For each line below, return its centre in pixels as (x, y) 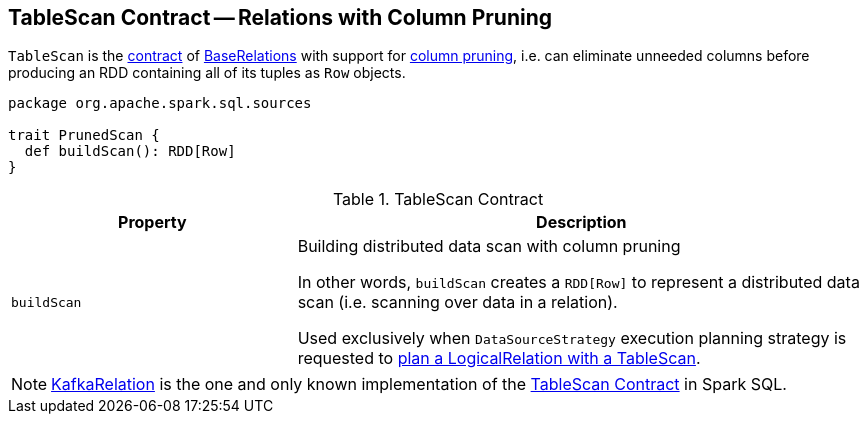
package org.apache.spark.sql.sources (160, 103)
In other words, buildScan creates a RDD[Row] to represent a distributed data (578, 282)
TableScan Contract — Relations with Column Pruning (280, 17)
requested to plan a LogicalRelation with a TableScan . (499, 358)
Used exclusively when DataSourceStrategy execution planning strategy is (572, 338)
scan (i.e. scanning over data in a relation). (457, 302)
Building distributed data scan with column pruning (489, 246)
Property (152, 222)
